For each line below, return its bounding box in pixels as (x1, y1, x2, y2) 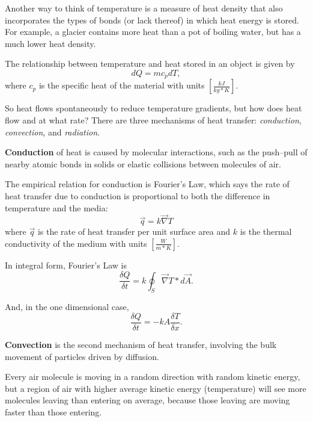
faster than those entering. (5, 406, 102, 418)
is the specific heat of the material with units (38, 79, 205, 92)
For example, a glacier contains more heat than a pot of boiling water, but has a (5, 25, 301, 38)
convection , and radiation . (5, 125, 100, 138)
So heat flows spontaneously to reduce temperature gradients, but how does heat (5, 102, 302, 114)
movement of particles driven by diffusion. (5, 350, 159, 362)
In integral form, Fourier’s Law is (5, 258, 127, 271)
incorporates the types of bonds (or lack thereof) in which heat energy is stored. (5, 13, 299, 26)
